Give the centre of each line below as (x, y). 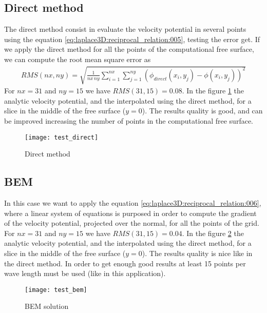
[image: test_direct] (62, 137)
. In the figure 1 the (213, 91)
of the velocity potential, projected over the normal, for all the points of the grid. (132, 223)
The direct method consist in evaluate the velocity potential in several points (125, 29)
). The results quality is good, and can (202, 111)
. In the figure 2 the (213, 233)
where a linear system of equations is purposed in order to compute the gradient (130, 213)
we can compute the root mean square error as (78, 59)
